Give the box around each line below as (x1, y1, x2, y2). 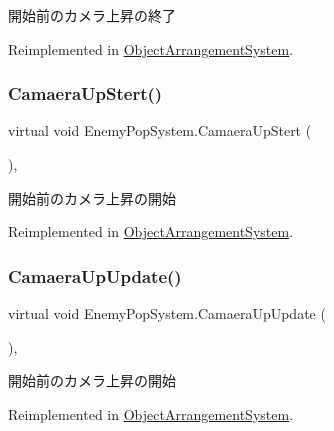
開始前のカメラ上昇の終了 (8, 5, 176, 25)
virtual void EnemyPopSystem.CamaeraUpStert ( (8, 120, 312, 141)
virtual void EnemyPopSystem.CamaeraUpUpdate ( (8, 303, 326, 323)
